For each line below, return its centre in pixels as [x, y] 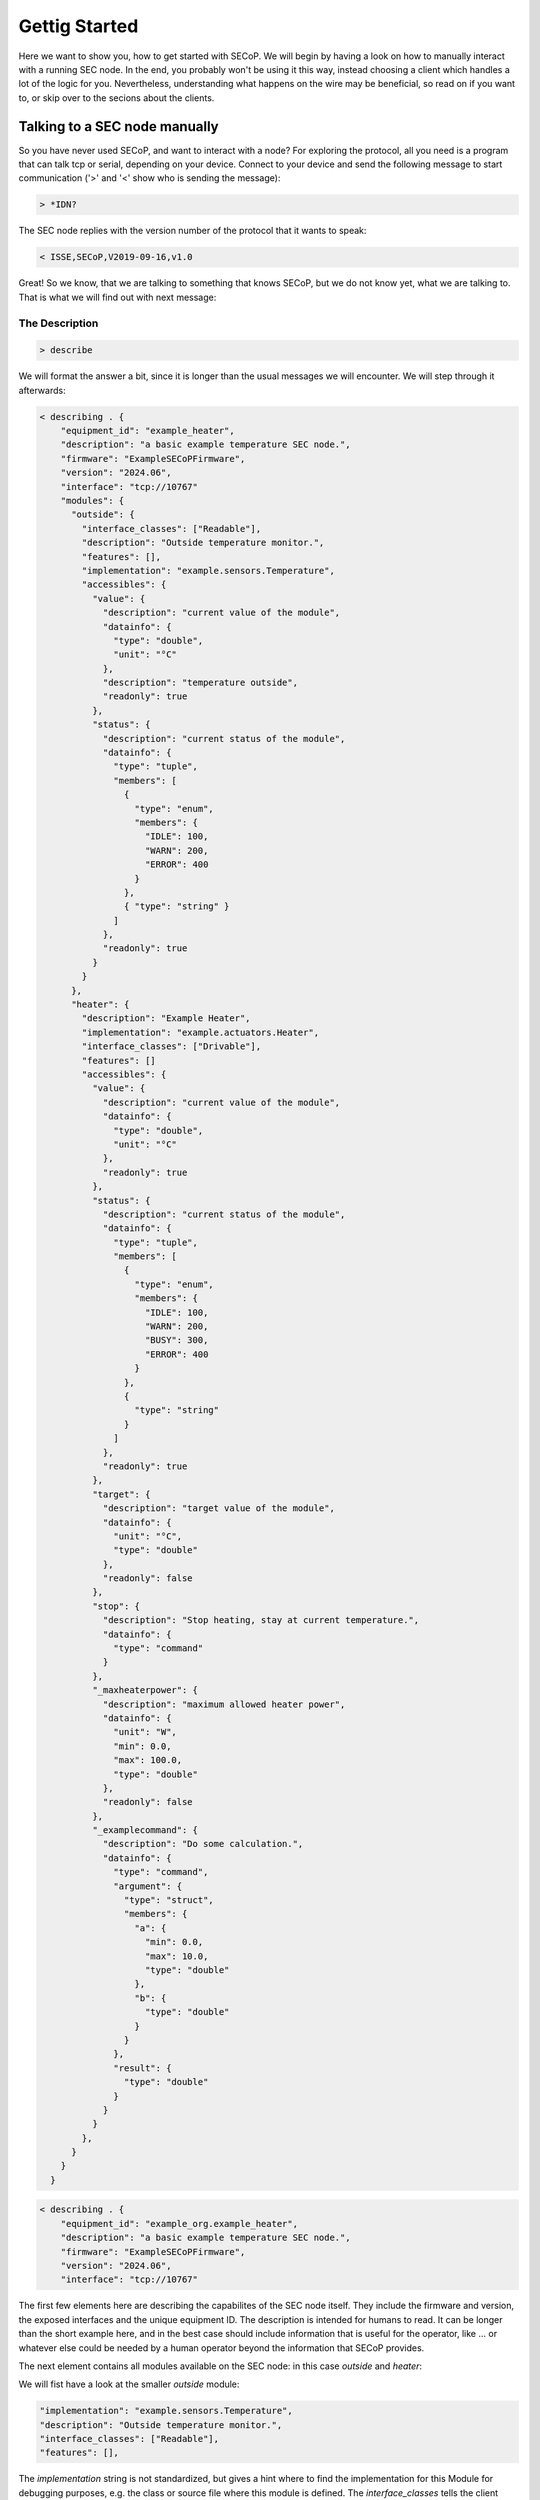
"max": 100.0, [148, 1760]
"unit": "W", [145, 1732]
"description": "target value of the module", [218, 1508]
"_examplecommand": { [145, 1830]
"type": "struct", [168, 1900]
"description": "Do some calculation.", [203, 1844]
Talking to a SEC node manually [118, 126]
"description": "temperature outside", [200, 683]
